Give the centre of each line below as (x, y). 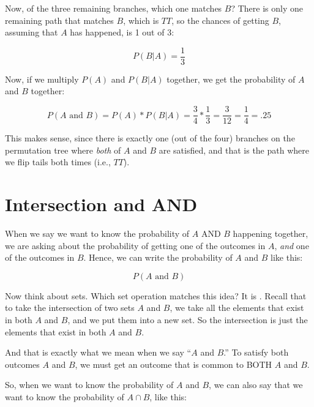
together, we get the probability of (231, 79)
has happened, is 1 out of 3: (122, 32)
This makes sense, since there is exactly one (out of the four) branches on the (150, 138)
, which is (141, 20)
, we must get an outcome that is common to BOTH (174, 364)
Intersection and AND (101, 204)
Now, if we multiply (42, 79)
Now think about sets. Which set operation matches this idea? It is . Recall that (156, 295)
